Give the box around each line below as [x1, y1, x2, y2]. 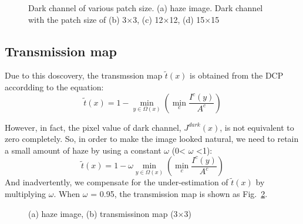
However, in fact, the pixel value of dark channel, [5, 121, 181, 133]
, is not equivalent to [220, 121, 294, 133]
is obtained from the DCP [190, 69, 284, 82]
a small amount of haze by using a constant [5, 144, 161, 156]
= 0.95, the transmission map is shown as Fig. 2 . [90, 187, 268, 199]
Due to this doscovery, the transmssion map [5, 69, 163, 82]
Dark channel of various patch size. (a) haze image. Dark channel [28, 2, 263, 13]
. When [53, 187, 80, 199]
